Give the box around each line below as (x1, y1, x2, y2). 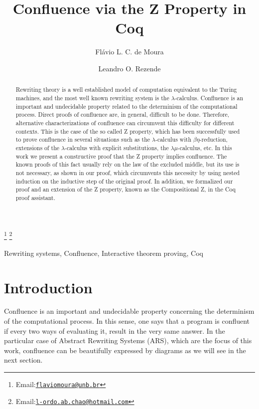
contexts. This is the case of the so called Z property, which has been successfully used (15, 127, 240, 135)
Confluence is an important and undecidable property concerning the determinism (4, 306, 255, 316)
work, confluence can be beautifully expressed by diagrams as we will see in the (4, 345, 246, 355)
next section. (4, 355, 43, 365)
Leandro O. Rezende (98, 63, 161, 73)
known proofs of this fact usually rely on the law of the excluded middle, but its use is (15, 160, 240, 169)
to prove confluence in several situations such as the (15, 135, 150, 144)
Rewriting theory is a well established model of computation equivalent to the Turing (15, 85, 237, 94)
